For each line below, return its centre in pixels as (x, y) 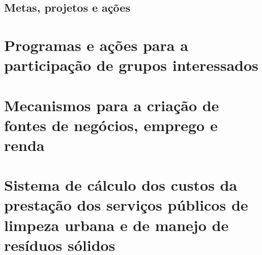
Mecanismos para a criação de (112, 105)
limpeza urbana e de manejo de (117, 225)
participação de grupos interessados (131, 65)
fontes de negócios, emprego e (111, 125)
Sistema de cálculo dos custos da (121, 185)
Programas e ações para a (96, 45)
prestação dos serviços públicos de (126, 205)
